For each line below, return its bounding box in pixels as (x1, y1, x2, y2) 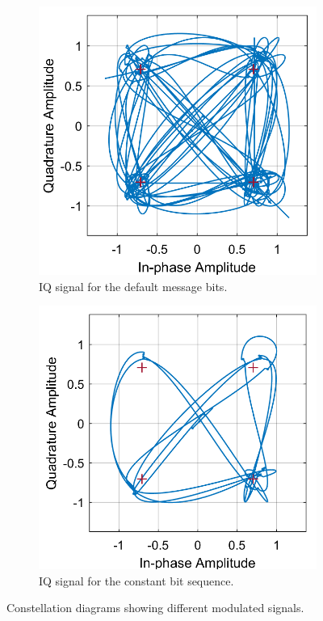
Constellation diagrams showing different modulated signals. (6, 599, 304, 616)
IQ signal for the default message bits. (39, 277, 228, 294)
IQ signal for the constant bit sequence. (39, 572, 234, 589)
